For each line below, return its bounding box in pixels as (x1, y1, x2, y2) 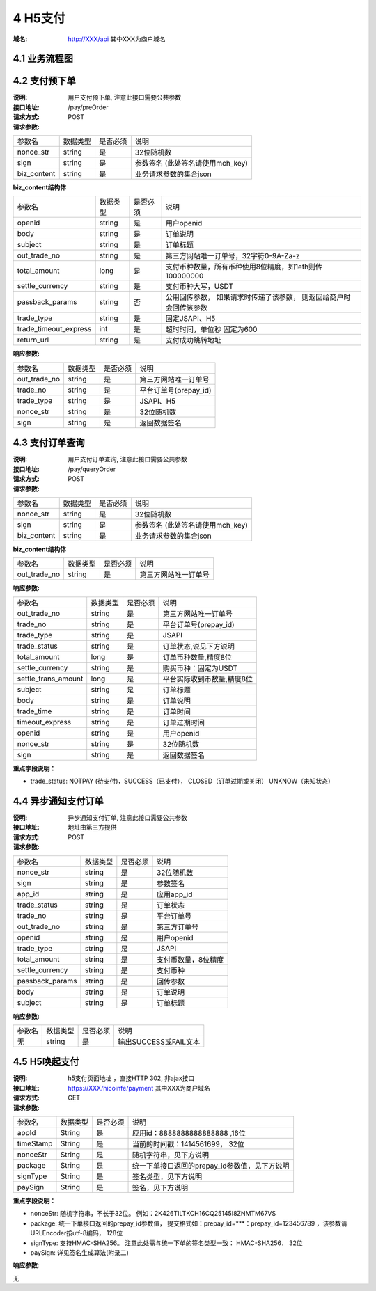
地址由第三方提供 (68, 823, 117, 832)
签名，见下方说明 (132, 1183, 189, 1192)
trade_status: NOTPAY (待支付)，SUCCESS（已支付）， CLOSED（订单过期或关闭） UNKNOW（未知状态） (30, 777, 334, 786)
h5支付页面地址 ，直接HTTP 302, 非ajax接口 (68, 1074, 195, 1082)
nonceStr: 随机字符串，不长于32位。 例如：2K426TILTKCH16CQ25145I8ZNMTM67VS (30, 1210, 276, 1218)
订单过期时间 (162, 718, 205, 727)
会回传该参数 (165, 303, 208, 312)
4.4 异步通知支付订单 (13, 795, 104, 807)
